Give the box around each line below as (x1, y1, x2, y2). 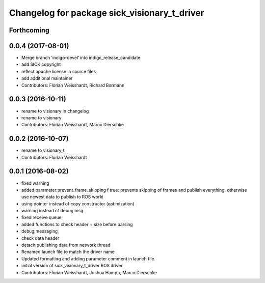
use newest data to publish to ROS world (21, 194, 104, 200)
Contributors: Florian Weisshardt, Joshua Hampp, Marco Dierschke (21, 269, 157, 275)
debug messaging (21, 228, 58, 234)
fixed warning (21, 180, 49, 186)
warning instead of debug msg (21, 208, 83, 214)
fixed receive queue (21, 214, 62, 221)
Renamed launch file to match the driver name (21, 249, 115, 255)
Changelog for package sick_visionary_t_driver (9, 7, 205, 18)
